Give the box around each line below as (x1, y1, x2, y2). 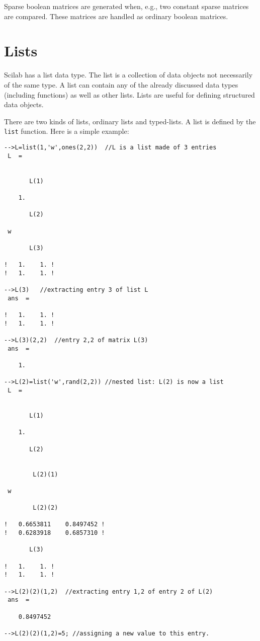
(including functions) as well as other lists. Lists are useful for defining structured (4, 89, 255, 100)
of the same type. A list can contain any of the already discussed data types (4, 79, 238, 90)
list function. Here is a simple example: (4, 126, 129, 136)
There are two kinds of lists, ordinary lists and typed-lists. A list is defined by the (4, 116, 256, 126)
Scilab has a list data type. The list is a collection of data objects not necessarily (4, 69, 253, 80)
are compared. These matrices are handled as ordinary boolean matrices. (4, 11, 228, 21)
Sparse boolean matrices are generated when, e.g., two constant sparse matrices (4, 1, 249, 11)
